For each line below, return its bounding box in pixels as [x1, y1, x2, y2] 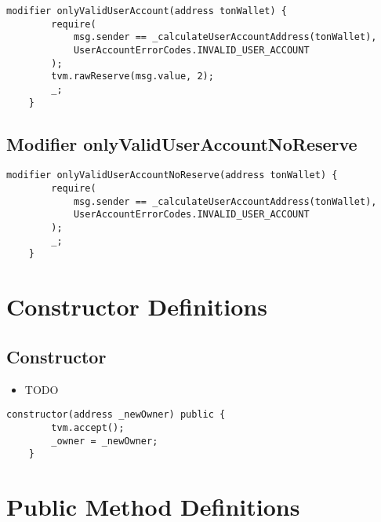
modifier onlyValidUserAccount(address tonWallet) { [6, 5, 287, 16]
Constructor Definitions [6, 290, 267, 323]
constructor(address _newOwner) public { [6, 409, 226, 421]
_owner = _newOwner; [51, 435, 158, 447]
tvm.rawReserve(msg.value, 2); [51, 71, 214, 82]
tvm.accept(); [51, 422, 125, 433]
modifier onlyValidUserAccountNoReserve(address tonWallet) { [6, 170, 338, 181]
